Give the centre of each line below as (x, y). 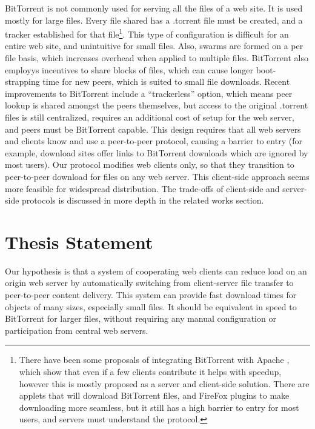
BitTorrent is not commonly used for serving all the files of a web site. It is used (154, 8)
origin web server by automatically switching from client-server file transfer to (149, 283)
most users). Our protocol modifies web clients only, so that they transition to (150, 165)
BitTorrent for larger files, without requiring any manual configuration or (141, 318)
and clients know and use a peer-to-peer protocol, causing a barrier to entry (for (154, 141)
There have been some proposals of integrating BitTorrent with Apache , (154, 360)
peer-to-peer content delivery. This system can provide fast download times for (151, 295)
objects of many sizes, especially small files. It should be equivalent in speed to (151, 306)
